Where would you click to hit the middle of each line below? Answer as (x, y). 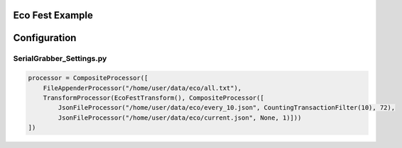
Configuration (45, 38)
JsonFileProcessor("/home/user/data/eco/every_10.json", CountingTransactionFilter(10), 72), (227, 108)
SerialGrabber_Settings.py (60, 59)
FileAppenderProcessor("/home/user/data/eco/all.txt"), (142, 88)
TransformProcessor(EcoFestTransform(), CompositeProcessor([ (153, 98)
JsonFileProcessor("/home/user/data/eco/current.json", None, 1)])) (180, 118)
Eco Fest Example (53, 15)
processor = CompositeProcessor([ (88, 78)
